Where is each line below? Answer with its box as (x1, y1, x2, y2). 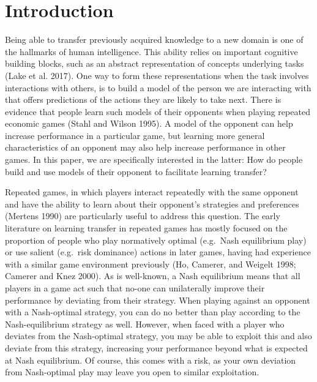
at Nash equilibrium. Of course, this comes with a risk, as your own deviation (5, 353, 296, 366)
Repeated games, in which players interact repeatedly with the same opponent (5, 185, 299, 198)
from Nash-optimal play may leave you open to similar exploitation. (5, 365, 259, 378)
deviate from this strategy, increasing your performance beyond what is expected (5, 341, 308, 354)
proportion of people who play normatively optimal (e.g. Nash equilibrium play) (5, 233, 307, 246)
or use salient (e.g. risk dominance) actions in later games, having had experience (5, 245, 311, 258)
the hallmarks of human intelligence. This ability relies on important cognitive (5, 45, 298, 58)
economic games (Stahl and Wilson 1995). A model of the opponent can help (5, 117, 293, 130)
